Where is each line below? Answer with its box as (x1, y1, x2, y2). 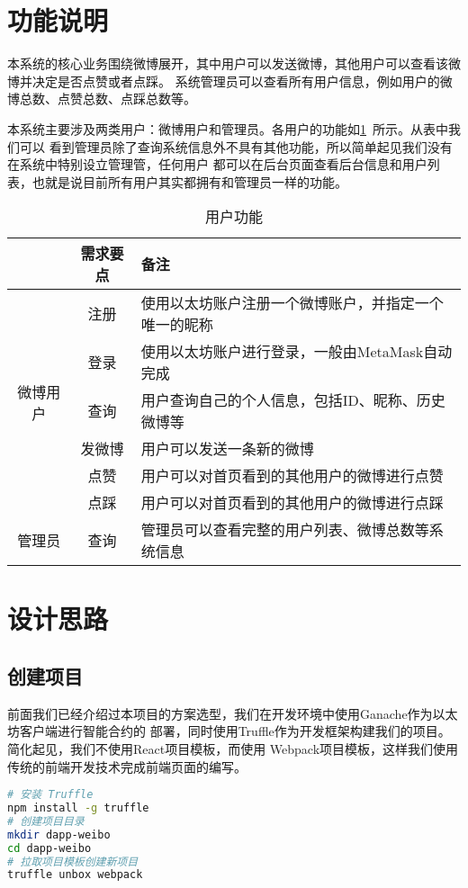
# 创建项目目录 (7, 814, 85, 828)
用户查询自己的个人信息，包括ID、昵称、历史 (140, 390, 445, 411)
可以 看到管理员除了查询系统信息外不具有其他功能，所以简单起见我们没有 (19, 137, 453, 156)
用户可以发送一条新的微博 (140, 438, 314, 460)
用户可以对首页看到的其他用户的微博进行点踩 (140, 492, 444, 514)
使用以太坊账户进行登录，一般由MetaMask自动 (140, 341, 453, 363)
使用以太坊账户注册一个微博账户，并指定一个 (140, 292, 444, 314)
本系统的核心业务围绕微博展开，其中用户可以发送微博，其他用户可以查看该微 (7, 54, 461, 73)
